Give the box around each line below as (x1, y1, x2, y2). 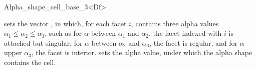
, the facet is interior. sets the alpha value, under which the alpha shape (31, 47, 252, 58)
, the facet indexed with (148, 28, 222, 38)
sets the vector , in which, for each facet (4, 18, 127, 28)
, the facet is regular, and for (149, 37, 238, 48)
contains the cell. (4, 57, 56, 67)
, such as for (45, 28, 82, 38)
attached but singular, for (4, 37, 83, 48)
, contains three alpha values (131, 18, 219, 28)
